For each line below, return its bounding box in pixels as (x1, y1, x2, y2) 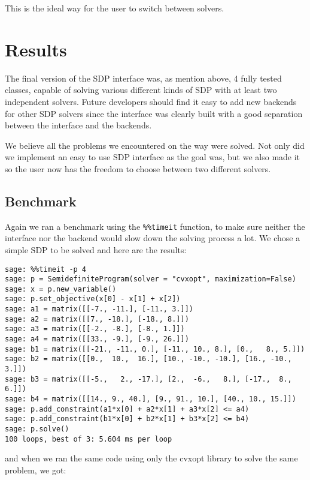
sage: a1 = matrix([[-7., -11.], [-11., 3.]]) (5, 305, 193, 314)
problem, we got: (5, 463, 66, 476)
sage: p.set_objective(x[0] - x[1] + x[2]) (5, 295, 181, 304)
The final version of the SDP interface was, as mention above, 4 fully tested (5, 71, 282, 84)
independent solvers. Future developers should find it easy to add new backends (5, 95, 297, 107)
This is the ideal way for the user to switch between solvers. (5, 2, 224, 14)
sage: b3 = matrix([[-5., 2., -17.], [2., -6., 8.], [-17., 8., (5, 374, 292, 383)
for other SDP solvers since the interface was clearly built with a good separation (5, 107, 303, 119)
